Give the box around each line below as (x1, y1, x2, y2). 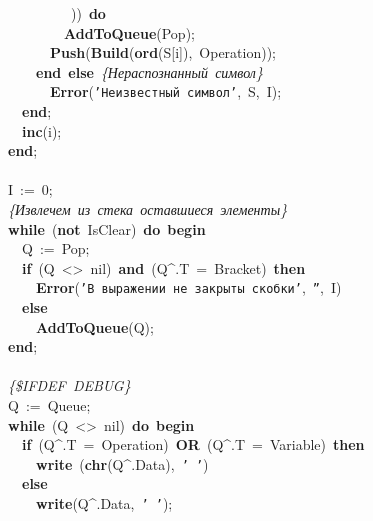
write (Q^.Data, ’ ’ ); (36, 493, 173, 514)
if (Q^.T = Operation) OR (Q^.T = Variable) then (22, 434, 365, 455)
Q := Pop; (21, 238, 90, 259)
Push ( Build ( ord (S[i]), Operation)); (50, 42, 277, 63)
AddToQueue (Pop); (64, 22, 195, 43)
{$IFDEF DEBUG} (8, 375, 131, 396)
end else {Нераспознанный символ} (36, 61, 263, 82)
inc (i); (22, 120, 62, 141)
